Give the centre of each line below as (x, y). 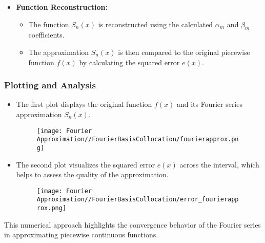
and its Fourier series (209, 104)
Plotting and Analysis (50, 85)
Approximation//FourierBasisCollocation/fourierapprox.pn (138, 139)
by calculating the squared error (129, 62)
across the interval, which (219, 164)
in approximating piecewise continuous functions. (81, 235)
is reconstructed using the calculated (156, 24)
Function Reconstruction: (62, 7)
